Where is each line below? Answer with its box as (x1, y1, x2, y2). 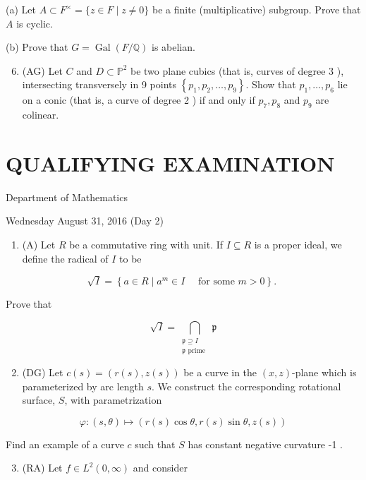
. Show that (245, 77, 296, 92)
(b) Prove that (6, 40, 68, 54)
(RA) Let (22, 460, 63, 475)
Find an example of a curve (6, 436, 124, 451)
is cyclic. (16, 16, 53, 30)
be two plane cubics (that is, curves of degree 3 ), (130, 63, 344, 78)
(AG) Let (22, 63, 63, 78)
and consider (133, 460, 188, 475)
